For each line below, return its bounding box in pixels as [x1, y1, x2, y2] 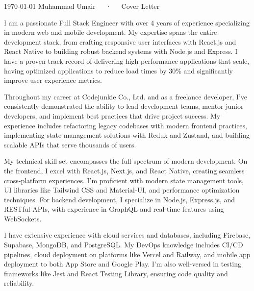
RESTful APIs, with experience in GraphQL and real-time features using [4, 204, 224, 214]
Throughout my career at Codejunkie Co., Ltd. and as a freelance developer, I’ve [4, 91, 247, 101]
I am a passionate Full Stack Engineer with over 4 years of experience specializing [4, 17, 250, 27]
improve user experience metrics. [4, 75, 102, 85]
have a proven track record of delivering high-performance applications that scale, [4, 55, 250, 66]
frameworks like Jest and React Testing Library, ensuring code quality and [4, 268, 228, 278]
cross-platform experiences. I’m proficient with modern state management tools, [4, 175, 244, 185]
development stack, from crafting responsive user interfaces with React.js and [4, 36, 236, 47]
